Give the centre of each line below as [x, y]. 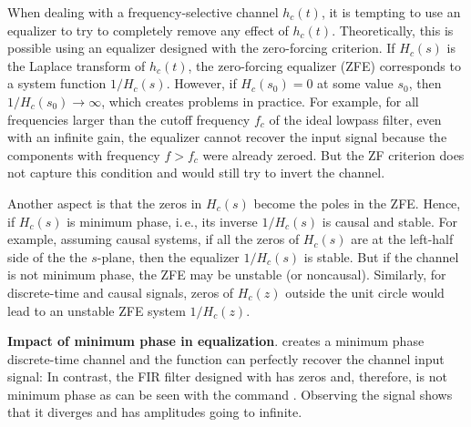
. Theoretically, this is [393, 30]
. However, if [201, 83]
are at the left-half [402, 239]
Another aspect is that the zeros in [105, 203]
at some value [355, 83]
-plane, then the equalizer [168, 256]
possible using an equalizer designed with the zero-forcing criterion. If [201, 48]
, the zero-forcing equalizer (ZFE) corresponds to [324, 65]
